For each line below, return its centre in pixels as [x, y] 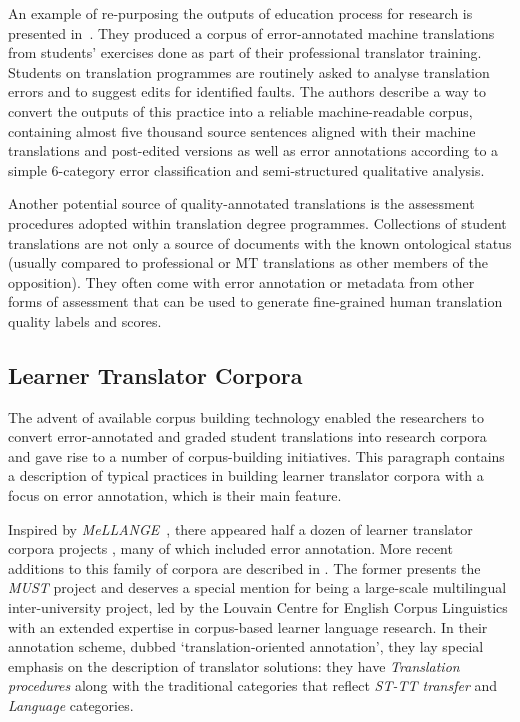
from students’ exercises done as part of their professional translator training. [245, 52]
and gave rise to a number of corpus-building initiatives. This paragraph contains [256, 455]
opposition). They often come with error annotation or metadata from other [241, 281]
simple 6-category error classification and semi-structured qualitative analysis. [246, 169]
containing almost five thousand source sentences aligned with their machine [242, 130]
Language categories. [71, 705]
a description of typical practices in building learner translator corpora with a [246, 475]
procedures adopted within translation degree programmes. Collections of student [257, 222]
